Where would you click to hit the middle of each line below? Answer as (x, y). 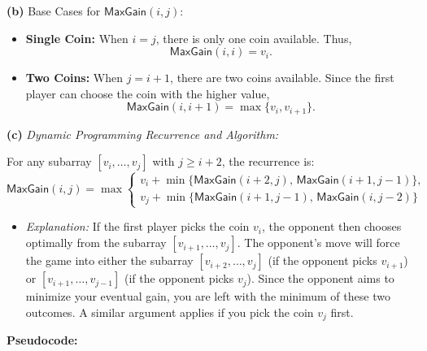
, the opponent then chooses (332, 226)
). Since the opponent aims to (320, 278)
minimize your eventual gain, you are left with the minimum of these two (208, 296)
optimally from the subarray (96, 243)
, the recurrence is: (268, 161)
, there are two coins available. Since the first (282, 78)
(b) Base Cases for (54, 11)
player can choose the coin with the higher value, (148, 93)
